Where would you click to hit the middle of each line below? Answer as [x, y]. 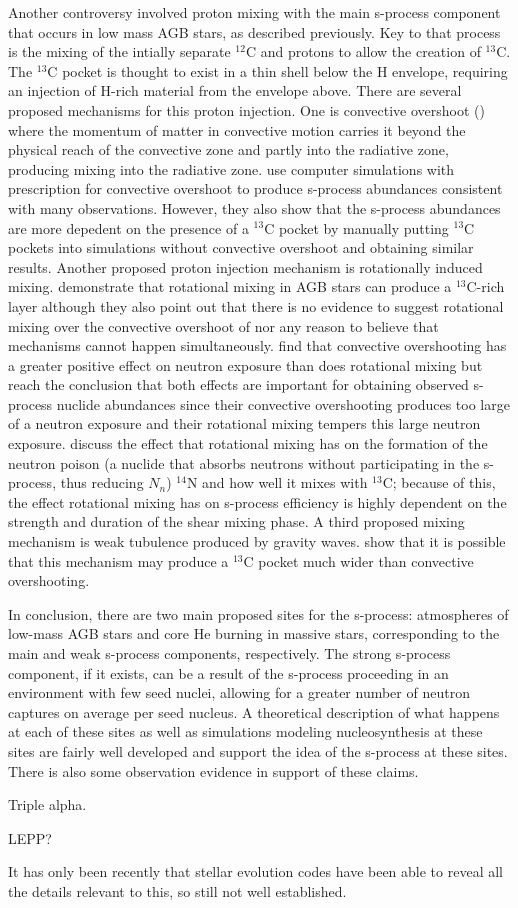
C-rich [485, 286]
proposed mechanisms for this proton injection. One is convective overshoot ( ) [246, 109]
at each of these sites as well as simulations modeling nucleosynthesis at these [245, 731]
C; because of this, [439, 482]
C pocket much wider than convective [358, 560]
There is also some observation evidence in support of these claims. [213, 770]
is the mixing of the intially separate [119, 51]
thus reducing [102, 482]
